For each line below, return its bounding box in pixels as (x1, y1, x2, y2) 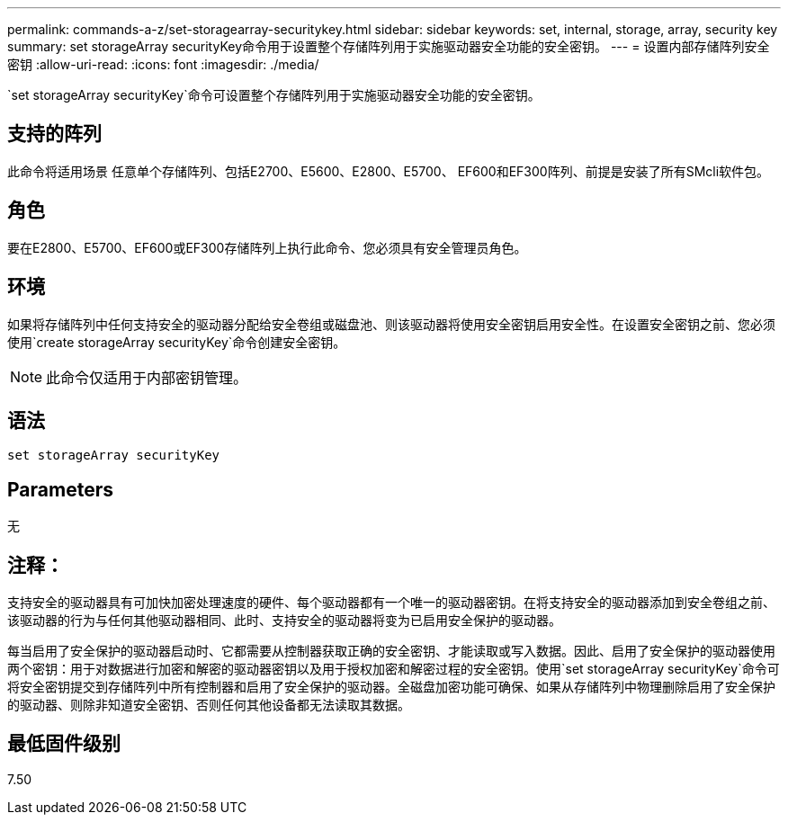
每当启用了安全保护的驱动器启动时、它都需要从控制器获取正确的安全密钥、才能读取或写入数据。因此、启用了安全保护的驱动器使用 (7, 643, 775, 659)
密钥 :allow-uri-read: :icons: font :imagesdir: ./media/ (7, 57, 319, 72)
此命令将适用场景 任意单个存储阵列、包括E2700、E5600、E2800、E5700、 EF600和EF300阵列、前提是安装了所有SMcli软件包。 (7, 163, 770, 179)
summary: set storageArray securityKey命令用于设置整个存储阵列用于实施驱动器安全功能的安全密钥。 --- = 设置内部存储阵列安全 (7, 39, 770, 54)
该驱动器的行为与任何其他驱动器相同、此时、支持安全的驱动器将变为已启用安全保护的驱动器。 (7, 612, 561, 629)
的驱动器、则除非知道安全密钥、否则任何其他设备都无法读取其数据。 (7, 697, 410, 713)
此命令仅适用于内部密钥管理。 (46, 368, 248, 387)
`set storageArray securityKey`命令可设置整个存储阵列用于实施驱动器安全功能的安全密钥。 (7, 87, 541, 103)
